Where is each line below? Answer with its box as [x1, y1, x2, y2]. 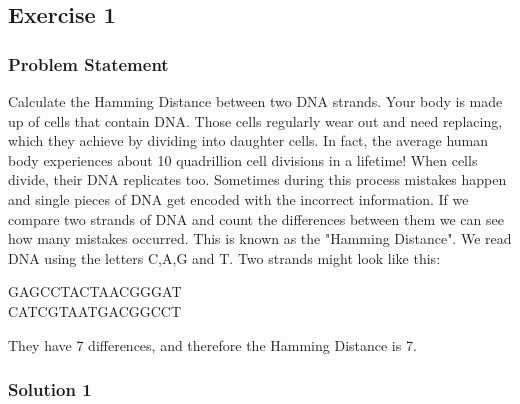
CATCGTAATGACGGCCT [8, 300, 182, 321]
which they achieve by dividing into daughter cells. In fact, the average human [8, 130, 489, 151]
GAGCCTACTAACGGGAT [8, 281, 182, 302]
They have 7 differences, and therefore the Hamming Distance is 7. [8, 334, 417, 355]
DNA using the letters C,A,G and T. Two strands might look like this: [8, 247, 441, 268]
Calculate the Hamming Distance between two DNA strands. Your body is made [8, 91, 503, 111]
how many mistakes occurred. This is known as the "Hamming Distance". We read [8, 228, 512, 249]
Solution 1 [8, 377, 92, 402]
